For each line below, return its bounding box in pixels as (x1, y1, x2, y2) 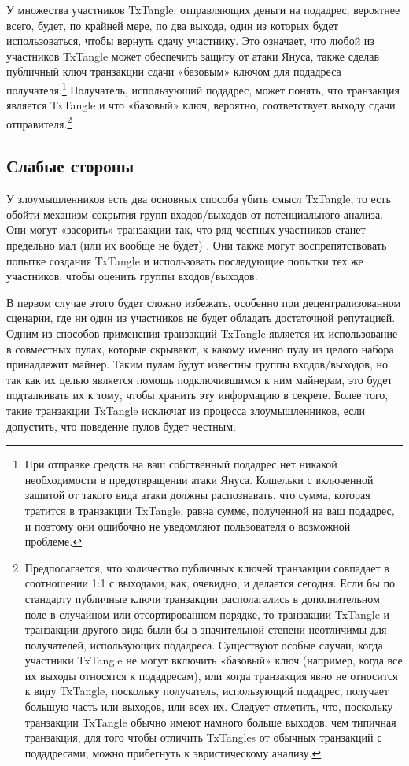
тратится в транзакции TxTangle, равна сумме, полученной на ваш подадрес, (24, 501, 395, 518)
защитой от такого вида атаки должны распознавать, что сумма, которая (24, 487, 370, 503)
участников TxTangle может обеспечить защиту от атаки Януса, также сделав (6, 47, 380, 64)
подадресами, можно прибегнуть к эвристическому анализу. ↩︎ (24, 744, 322, 760)
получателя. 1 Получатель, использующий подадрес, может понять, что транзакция (6, 79, 400, 98)
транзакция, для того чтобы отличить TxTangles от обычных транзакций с (24, 729, 382, 746)
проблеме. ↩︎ (24, 533, 82, 550)
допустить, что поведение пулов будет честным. (6, 417, 236, 434)
